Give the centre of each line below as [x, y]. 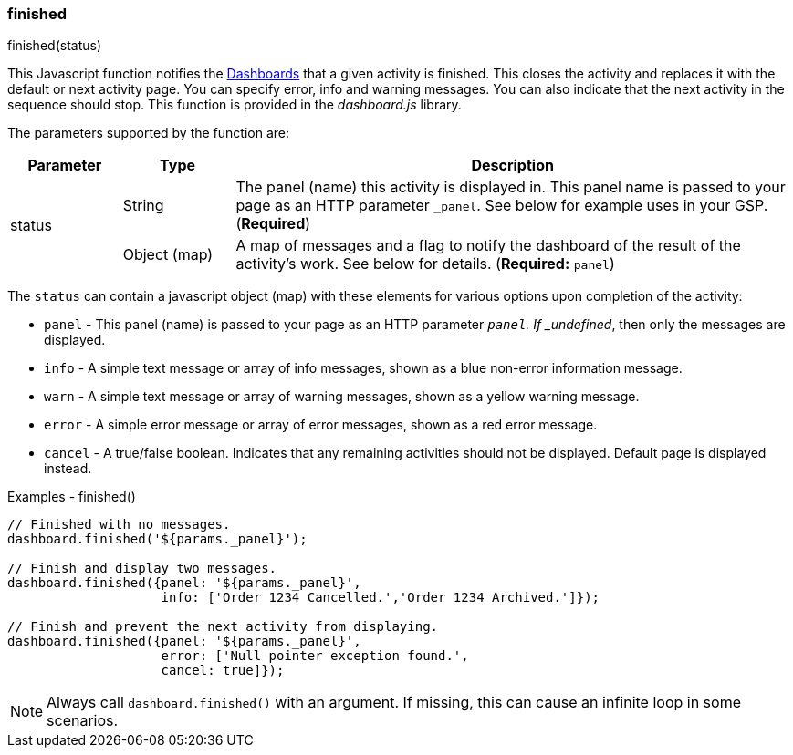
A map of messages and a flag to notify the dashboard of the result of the [488, 246]
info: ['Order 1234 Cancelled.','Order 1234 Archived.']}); [381, 598]
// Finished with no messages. [119, 525]
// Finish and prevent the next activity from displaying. [223, 627]
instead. [68, 469]
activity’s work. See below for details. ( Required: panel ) [425, 264]
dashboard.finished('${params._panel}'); [157, 539]
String [143, 206]
